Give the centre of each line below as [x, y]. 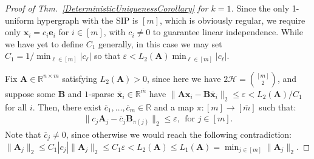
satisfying [80, 78]
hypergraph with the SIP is [87, 20]
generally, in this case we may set [160, 43]
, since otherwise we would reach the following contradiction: [179, 134]
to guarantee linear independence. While [228, 32]
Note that [23, 134]
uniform [19, 20]
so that [107, 56]
